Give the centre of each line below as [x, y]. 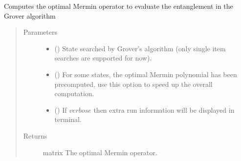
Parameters [40, 32]
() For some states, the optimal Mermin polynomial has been [146, 74]
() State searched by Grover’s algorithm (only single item [140, 48]
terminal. [68, 119]
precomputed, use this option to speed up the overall [133, 84]
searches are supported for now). [103, 58]
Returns [35, 135]
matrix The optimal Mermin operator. [100, 152]
